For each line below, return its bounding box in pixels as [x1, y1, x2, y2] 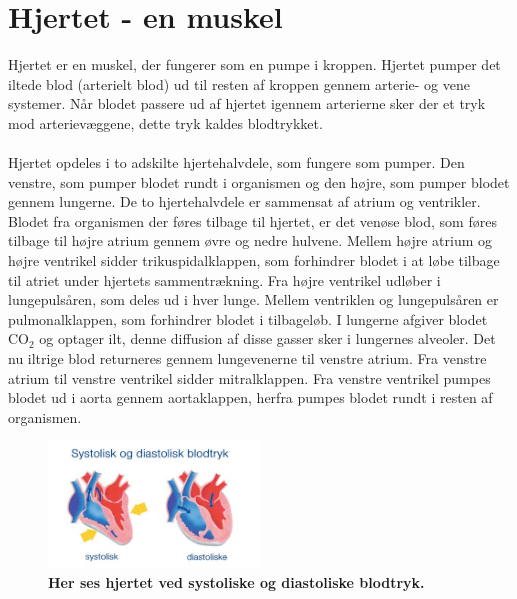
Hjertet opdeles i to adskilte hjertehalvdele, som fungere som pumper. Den [8, 152, 465, 173]
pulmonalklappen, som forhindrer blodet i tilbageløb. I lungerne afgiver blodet [8, 308, 488, 329]
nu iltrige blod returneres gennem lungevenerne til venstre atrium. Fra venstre [8, 348, 487, 369]
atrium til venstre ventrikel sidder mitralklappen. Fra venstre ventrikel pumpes [8, 367, 491, 388]
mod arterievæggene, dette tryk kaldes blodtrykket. [8, 112, 323, 133]
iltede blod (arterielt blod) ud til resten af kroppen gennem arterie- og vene [8, 73, 470, 94]
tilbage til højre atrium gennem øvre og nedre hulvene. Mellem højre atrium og [8, 230, 493, 251]
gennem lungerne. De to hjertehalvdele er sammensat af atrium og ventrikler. [8, 191, 481, 212]
